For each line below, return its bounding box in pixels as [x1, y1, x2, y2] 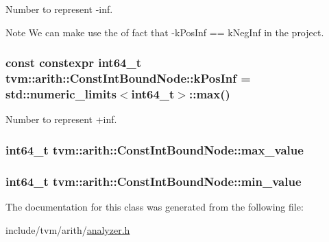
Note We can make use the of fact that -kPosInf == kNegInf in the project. [5, 25, 324, 39]
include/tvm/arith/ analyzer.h [5, 222, 130, 237]
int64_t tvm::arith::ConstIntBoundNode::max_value [5, 141, 304, 158]
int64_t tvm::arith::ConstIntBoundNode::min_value [5, 172, 302, 189]
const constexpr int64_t [5, 54, 142, 71]
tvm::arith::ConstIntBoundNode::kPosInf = [5, 70, 251, 87]
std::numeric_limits [5, 85, 117, 102]
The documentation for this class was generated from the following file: [5, 199, 304, 213]
